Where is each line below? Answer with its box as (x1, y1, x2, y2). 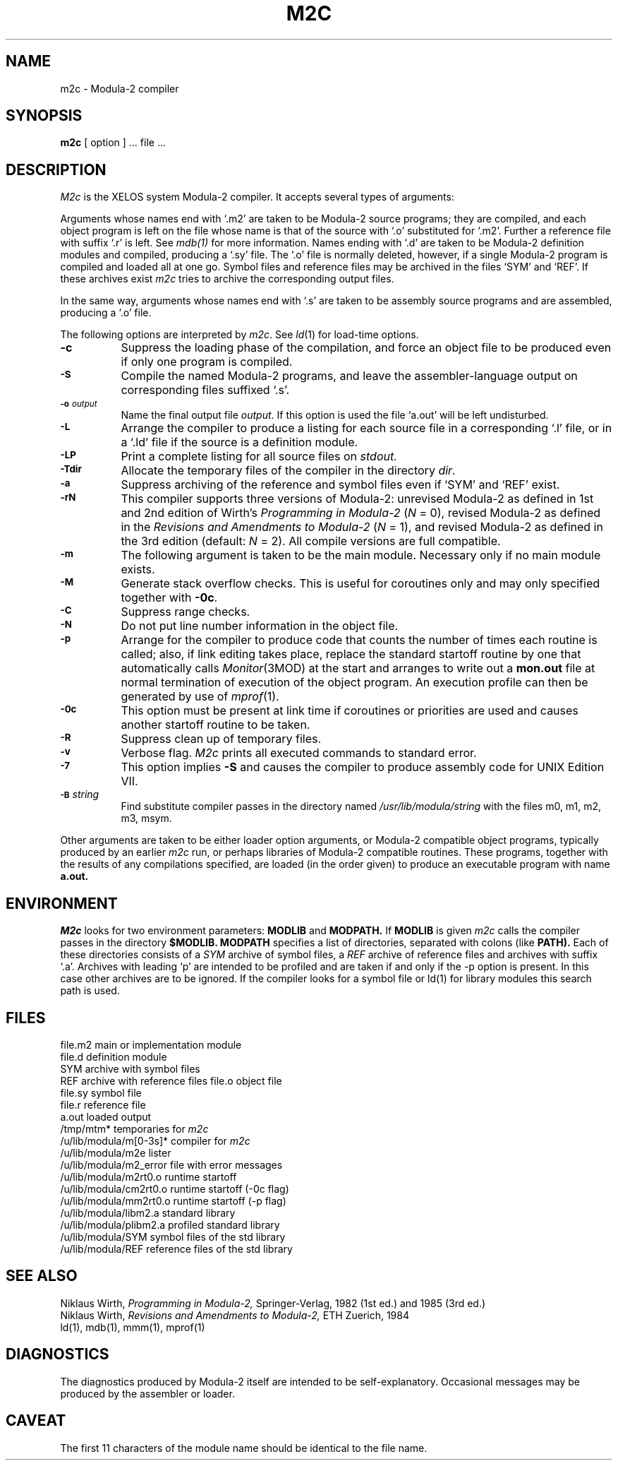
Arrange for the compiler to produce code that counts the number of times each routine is (121, 633, 598, 648)
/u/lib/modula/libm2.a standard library (60, 1206, 236, 1219)
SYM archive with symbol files (60, 1062, 200, 1075)
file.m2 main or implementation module (60, 1038, 242, 1051)
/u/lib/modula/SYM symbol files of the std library (60, 1230, 286, 1243)
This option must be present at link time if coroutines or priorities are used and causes (121, 703, 578, 718)
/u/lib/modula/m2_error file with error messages (60, 1158, 283, 1171)
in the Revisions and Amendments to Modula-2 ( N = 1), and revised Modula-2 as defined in (121, 520, 603, 535)
